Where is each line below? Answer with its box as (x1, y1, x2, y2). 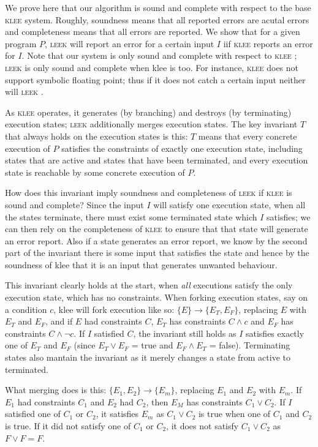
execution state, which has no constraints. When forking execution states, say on (5, 291, 308, 304)
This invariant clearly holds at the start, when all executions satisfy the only (5, 279, 293, 291)
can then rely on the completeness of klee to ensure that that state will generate (5, 222, 308, 235)
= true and (131, 339, 173, 351)
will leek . (5, 85, 44, 98)
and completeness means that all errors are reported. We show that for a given (5, 25, 300, 38)
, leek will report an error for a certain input (45, 37, 214, 50)
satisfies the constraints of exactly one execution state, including (61, 141, 303, 154)
